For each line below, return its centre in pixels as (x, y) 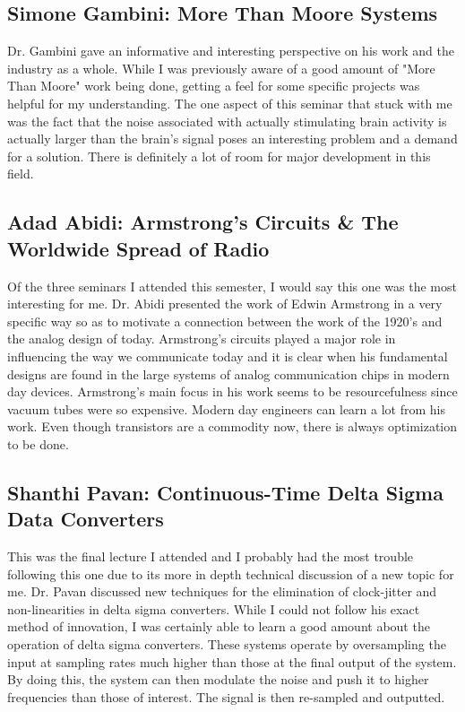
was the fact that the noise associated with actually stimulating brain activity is (227, 121)
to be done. (38, 443)
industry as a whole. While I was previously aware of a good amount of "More (221, 68)
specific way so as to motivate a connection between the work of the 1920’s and (225, 321)
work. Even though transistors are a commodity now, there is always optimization (232, 426)
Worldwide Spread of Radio (138, 248)
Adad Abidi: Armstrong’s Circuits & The (203, 222)
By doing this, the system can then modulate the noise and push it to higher (218, 679)
